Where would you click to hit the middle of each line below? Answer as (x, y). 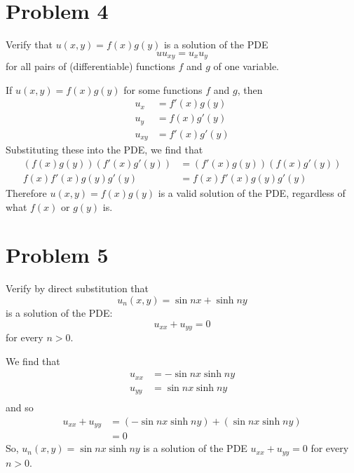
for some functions (163, 89)
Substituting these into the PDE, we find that (104, 150)
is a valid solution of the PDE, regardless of (252, 193)
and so (20, 407)
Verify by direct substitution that (77, 288)
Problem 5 (57, 255)
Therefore (26, 193)
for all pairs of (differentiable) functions (90, 66)
